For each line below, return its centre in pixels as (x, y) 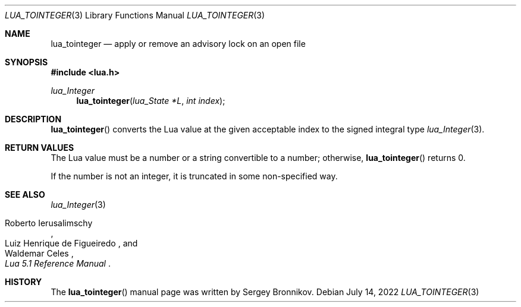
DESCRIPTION (33, 119)
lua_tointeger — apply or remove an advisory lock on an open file (178, 44)
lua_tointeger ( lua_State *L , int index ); (151, 101)
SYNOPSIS (26, 62)
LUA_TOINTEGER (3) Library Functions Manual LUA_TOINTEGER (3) (135, 15)
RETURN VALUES (40, 148)
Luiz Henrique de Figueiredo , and (71, 243)
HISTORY (23, 282)
